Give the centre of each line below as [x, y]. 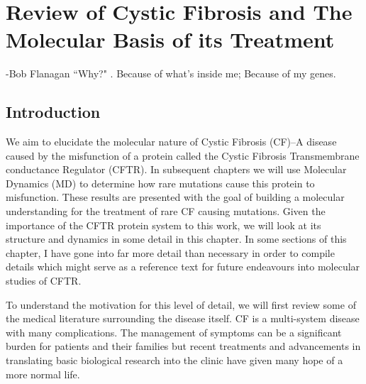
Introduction [53, 112]
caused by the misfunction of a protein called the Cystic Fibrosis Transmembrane [183, 155]
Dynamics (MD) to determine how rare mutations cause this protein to [160, 183]
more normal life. [43, 374]
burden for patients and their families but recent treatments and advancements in [183, 346]
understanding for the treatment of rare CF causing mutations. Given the [166, 211]
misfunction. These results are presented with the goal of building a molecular [175, 197]
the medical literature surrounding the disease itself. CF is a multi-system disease [183, 318]
